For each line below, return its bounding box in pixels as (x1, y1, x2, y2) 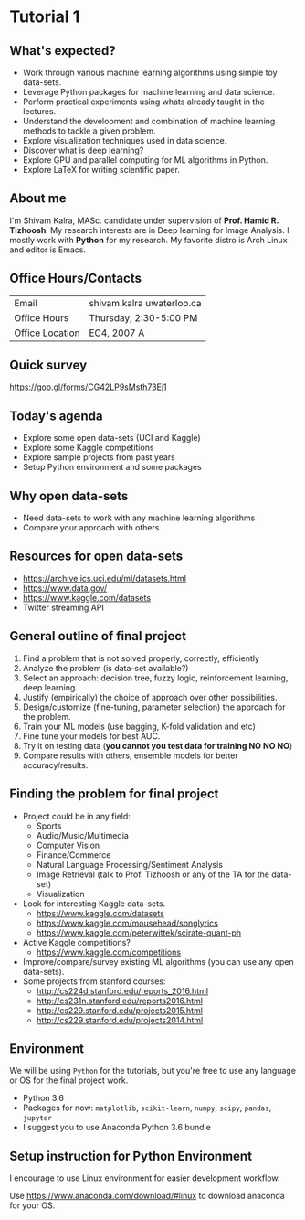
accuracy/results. (22, 759, 89, 770)
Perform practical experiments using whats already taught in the (22, 96, 265, 107)
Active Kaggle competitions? (22, 936, 131, 947)
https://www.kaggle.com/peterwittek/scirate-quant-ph (36, 926, 242, 938)
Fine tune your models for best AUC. (22, 730, 161, 742)
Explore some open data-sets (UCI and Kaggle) (22, 433, 201, 444)
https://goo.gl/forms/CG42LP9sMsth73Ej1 (9, 381, 167, 392)
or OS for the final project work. (9, 1075, 129, 1086)
